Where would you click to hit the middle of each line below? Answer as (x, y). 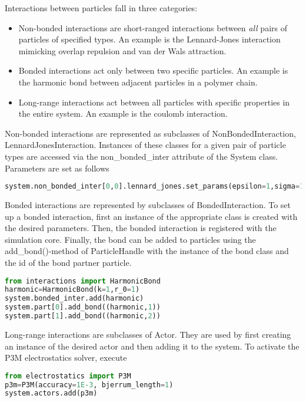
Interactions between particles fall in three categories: (101, 8)
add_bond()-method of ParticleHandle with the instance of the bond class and (147, 251)
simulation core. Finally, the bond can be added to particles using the (130, 239)
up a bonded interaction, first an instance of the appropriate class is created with (151, 216)
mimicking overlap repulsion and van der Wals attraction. (122, 50)
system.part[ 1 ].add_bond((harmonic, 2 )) (83, 316)
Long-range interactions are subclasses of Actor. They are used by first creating (148, 334)
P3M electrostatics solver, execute (66, 357)
